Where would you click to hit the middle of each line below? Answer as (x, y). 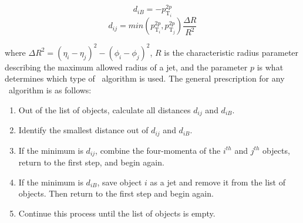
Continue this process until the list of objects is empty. (117, 213)
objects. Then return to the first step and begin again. (116, 193)
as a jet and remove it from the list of (218, 182)
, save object (119, 182)
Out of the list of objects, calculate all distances (105, 109)
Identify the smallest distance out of (83, 130)
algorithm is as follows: (50, 90)
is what (270, 67)
